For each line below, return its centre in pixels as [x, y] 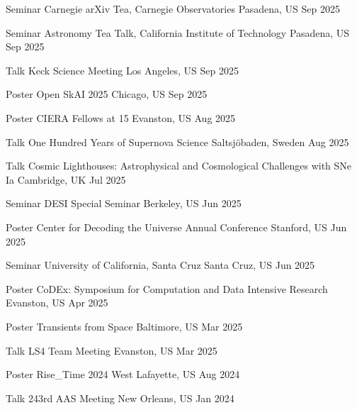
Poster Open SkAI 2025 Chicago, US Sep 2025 [107, 94]
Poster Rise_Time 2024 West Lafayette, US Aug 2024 [123, 374]
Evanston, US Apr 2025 [57, 303]
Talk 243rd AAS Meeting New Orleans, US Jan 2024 [120, 398]
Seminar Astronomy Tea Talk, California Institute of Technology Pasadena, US [178, 32]
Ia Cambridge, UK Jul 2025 [66, 179]
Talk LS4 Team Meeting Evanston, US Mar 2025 [112, 350]
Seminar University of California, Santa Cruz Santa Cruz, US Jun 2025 [160, 265]
